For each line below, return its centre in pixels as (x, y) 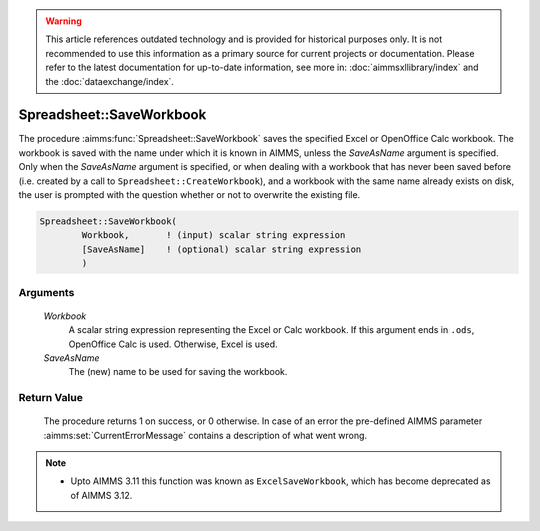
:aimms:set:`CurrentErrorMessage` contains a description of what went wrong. (205, 435)
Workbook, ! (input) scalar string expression (213, 235)
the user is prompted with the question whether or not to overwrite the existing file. (189, 195)
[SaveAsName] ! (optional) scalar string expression (221, 249)
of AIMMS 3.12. (101, 495)
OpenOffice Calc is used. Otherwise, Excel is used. (173, 344)
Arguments (46, 292)
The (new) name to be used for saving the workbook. (178, 372)
